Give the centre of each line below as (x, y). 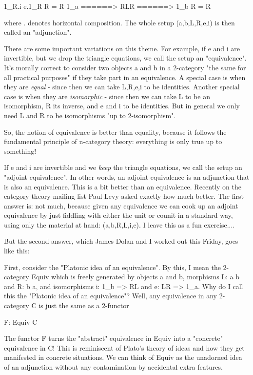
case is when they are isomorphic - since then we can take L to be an (107, 96)
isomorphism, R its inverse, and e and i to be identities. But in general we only (122, 106)
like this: (17, 251)
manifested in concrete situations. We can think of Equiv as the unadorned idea (123, 357)
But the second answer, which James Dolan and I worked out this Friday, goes (121, 241)
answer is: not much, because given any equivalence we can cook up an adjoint (121, 205)
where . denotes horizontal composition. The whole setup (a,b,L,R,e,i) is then (119, 22)
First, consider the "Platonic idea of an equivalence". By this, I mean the (112, 267)
